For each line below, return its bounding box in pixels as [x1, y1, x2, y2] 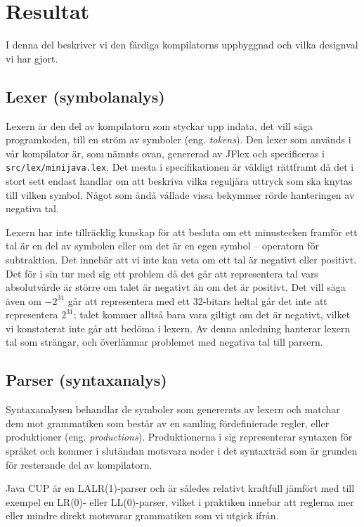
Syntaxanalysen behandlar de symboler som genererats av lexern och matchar [6, 402, 340, 417]
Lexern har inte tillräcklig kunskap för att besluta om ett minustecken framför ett [6, 224, 358, 239]
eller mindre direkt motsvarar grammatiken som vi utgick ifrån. [6, 508, 279, 523]
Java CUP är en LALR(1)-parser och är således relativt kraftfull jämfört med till [6, 481, 355, 495]
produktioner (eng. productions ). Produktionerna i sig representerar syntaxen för [6, 429, 353, 444]
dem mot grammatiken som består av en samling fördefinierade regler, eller [6, 415, 330, 430]
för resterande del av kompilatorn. [6, 457, 152, 471]
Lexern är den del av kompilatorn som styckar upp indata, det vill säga [6, 118, 313, 133]
